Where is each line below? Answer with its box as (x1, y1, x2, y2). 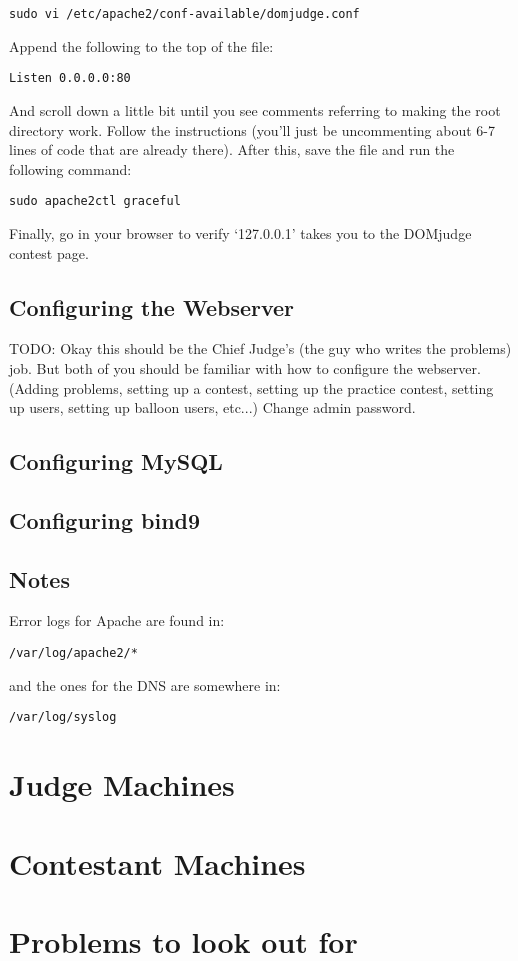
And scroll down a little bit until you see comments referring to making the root (9, 99, 501, 120)
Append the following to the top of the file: (9, 35, 274, 56)
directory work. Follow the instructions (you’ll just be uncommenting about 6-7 (9, 119, 495, 140)
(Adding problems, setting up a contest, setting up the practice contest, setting (9, 377, 494, 398)
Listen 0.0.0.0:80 (9, 71, 131, 86)
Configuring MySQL (9, 446, 223, 477)
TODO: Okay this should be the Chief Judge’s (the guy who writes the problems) (9, 338, 512, 359)
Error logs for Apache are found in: (9, 610, 225, 631)
